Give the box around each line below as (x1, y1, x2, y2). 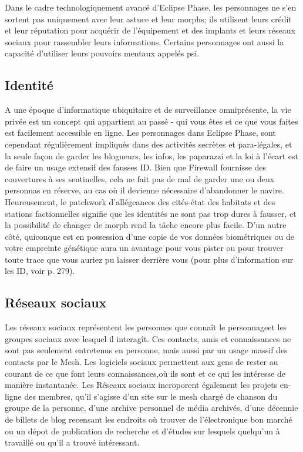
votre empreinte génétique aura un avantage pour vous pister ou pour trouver (5, 242, 284, 254)
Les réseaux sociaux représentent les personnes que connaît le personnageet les (5, 321, 287, 333)
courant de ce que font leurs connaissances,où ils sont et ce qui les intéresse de (5, 367, 285, 379)
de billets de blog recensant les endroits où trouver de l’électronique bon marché (5, 413, 292, 426)
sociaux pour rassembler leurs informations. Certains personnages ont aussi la (5, 35, 284, 48)
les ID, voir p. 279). (5, 264, 75, 277)
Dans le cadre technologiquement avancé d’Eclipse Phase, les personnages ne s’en (5, 1, 297, 13)
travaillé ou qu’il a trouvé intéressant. (5, 436, 140, 448)
